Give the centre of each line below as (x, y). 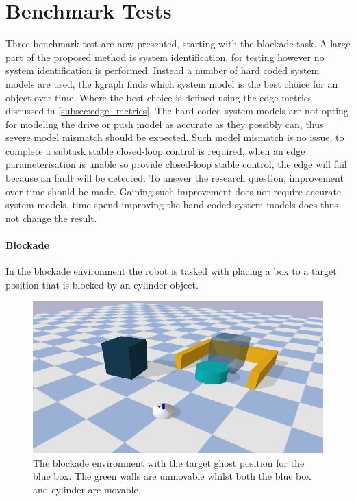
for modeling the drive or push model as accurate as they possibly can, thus (165, 124)
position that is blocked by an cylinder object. (102, 284)
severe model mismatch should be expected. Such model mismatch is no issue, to (175, 137)
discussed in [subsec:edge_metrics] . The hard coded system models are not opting (177, 111)
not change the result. (51, 218)
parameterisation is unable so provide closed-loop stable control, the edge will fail (176, 164)
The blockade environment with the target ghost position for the (169, 462)
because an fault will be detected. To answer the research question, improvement (175, 178)
